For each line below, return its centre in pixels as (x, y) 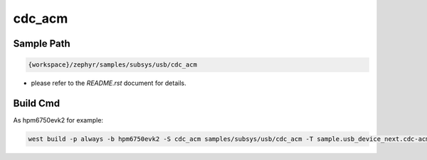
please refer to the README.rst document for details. (109, 83)
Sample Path (42, 44)
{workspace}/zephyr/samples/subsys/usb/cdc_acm (112, 65)
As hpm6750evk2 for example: (58, 120)
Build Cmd (37, 103)
